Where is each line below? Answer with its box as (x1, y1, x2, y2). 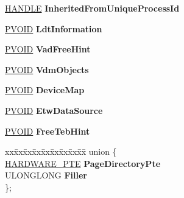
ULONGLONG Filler (5, 169, 87, 182)
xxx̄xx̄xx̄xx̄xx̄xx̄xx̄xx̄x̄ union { (5, 145, 117, 158)
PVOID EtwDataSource (5, 104, 103, 116)
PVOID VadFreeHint (5, 43, 91, 55)
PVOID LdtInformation (5, 22, 102, 35)
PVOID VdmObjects (5, 63, 89, 76)
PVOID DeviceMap (5, 83, 85, 96)
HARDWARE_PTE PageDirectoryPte (5, 157, 161, 169)
